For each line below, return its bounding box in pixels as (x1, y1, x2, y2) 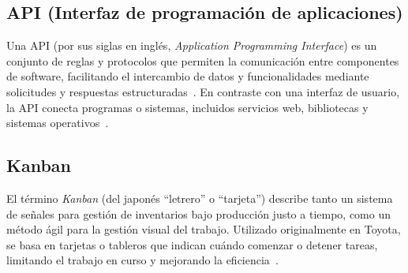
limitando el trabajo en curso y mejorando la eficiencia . (6, 252, 279, 268)
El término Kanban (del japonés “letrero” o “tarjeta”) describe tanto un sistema (6, 189, 393, 206)
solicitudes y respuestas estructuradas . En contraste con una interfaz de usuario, (6, 83, 400, 99)
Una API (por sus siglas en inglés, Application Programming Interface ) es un (6, 37, 377, 54)
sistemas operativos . (6, 114, 109, 131)
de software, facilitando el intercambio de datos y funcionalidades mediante (6, 68, 369, 84)
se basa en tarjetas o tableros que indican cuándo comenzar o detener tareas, (6, 236, 378, 252)
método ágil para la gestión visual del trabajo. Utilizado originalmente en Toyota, (6, 221, 401, 237)
